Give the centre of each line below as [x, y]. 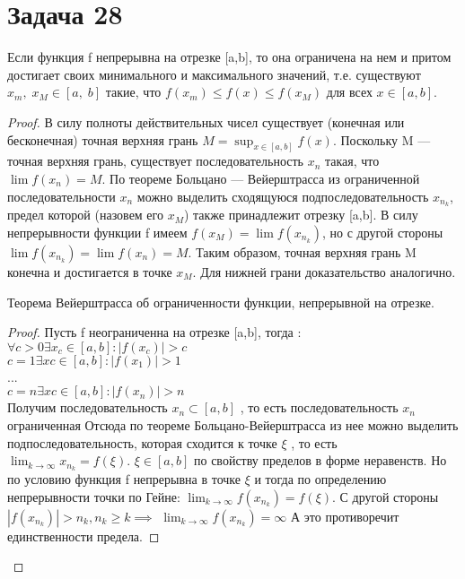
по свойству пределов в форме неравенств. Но [320, 460]
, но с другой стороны [382, 232]
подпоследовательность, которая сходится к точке [142, 442]
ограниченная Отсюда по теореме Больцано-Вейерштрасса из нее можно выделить [233, 424]
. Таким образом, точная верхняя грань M [302, 252]
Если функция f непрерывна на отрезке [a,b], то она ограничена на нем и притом [229, 57]
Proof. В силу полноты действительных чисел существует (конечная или [206, 121]
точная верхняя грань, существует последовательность [155, 161]
